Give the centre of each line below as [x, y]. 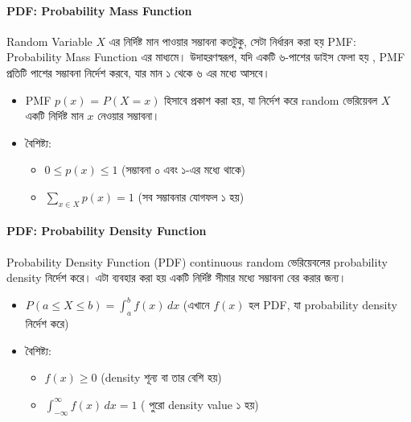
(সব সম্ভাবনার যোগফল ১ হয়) [191, 196]
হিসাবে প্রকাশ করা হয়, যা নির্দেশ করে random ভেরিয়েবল [271, 99]
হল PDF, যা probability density [323, 305]
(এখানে [196, 305]
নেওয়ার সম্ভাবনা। [129, 116]
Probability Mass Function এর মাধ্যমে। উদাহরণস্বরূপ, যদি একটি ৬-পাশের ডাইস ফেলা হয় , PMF [206, 57]
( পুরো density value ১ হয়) [200, 404]
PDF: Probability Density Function [107, 231]
